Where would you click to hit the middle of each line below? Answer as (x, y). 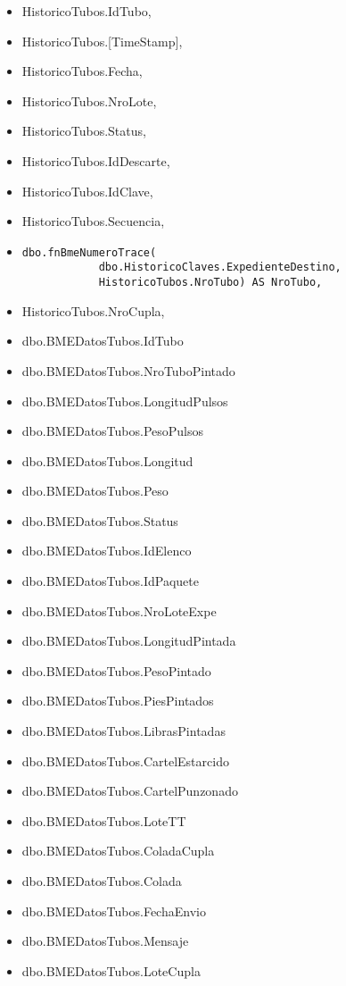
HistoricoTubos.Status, (84, 131)
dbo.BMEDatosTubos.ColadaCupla (118, 851)
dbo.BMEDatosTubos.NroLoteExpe (119, 610)
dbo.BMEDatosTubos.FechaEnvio (114, 911)
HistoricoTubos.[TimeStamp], (102, 41)
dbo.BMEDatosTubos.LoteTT (104, 820)
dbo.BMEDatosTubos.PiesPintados (118, 701)
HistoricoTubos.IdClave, (87, 191)
